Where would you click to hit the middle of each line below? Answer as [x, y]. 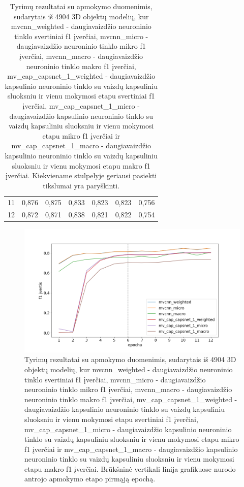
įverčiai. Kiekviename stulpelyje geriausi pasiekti [81, 175]
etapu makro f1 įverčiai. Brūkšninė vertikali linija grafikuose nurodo [130, 468]
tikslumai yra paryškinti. [81, 185]
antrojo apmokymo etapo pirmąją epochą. [90, 479]
